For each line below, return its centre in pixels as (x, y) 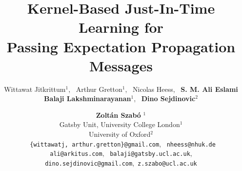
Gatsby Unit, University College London (120, 124)
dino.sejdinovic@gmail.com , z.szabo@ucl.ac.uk (121, 162)
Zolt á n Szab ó (118, 115)
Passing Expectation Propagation (121, 46)
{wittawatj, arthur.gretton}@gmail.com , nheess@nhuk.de (123, 143)
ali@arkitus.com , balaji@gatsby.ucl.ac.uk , (121, 153)
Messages (121, 65)
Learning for (121, 27)
